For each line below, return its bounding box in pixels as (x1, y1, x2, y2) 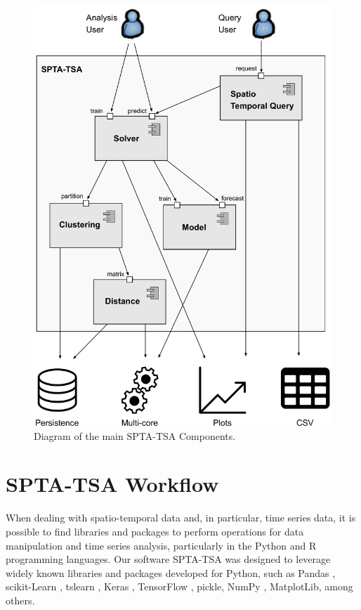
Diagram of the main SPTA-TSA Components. (34, 428, 236, 443)
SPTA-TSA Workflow (6, 469, 219, 498)
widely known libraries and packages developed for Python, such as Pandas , (6, 565, 336, 580)
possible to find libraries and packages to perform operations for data (6, 524, 304, 538)
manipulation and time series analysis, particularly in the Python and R (6, 538, 317, 552)
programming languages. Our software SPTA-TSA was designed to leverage (6, 552, 331, 566)
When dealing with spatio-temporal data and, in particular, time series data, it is (6, 510, 356, 525)
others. (6, 592, 35, 607)
